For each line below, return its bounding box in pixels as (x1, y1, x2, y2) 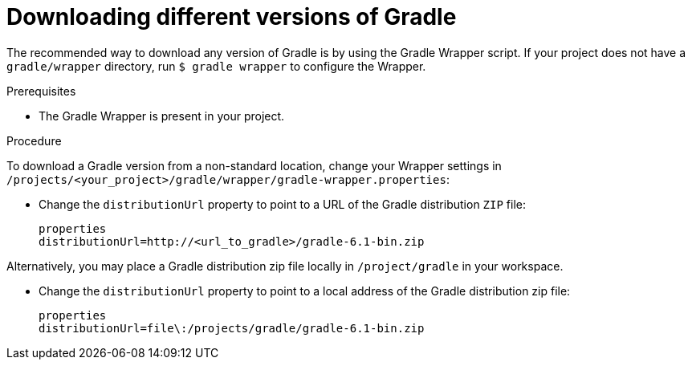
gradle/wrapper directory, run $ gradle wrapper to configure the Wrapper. (6, 59, 426, 73)
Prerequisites (6, 83, 76, 98)
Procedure (6, 133, 62, 148)
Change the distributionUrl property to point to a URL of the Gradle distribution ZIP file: (39, 197, 526, 211)
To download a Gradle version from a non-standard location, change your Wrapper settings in (6, 158, 502, 173)
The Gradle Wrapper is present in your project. (39, 108, 285, 123)
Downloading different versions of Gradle (6, 3, 457, 31)
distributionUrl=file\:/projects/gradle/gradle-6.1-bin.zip (39, 321, 425, 335)
